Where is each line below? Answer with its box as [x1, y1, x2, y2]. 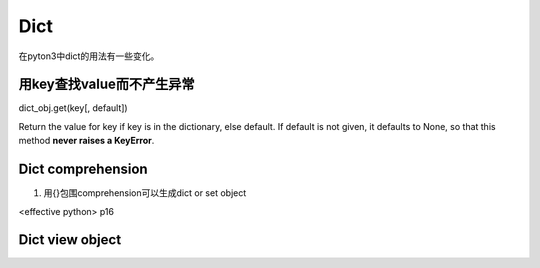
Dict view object [18, 231, 122, 249]
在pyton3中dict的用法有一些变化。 [18, 50, 160, 62]
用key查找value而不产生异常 [18, 76, 195, 93]
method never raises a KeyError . [18, 135, 155, 147]
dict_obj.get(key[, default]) [18, 102, 129, 114]
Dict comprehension [18, 161, 149, 178]
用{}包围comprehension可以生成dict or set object [43, 187, 247, 199]
